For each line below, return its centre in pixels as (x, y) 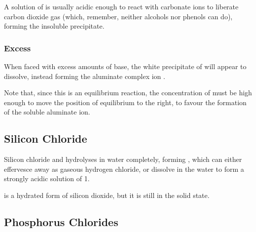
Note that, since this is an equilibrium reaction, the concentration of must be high (128, 93)
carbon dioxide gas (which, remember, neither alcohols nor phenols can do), (118, 16)
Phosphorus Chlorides (61, 221)
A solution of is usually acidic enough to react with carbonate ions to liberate (121, 6)
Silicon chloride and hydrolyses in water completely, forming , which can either (123, 159)
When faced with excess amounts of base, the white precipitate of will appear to (125, 66)
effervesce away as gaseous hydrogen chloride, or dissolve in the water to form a (124, 169)
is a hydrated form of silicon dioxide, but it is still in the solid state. (107, 195)
